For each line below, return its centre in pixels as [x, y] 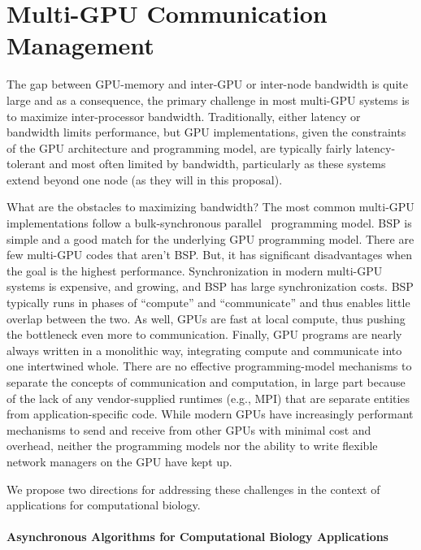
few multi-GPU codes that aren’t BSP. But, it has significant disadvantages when [210, 255]
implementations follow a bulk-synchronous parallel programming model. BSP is [209, 223]
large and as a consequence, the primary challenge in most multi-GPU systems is [208, 100]
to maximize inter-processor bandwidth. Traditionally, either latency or [184, 116]
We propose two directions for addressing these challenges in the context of [193, 489]
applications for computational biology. [104, 505]
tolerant [26, 164]
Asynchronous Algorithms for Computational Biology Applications [197, 537]
